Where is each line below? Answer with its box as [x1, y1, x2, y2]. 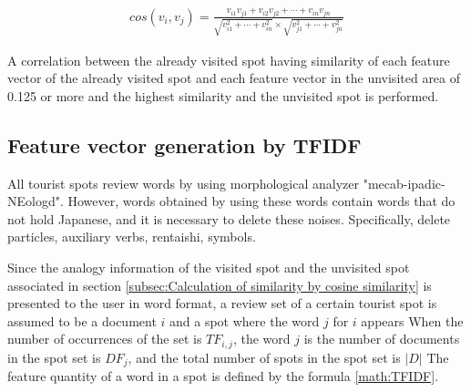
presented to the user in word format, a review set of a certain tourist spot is [7, 294, 437, 313]
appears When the [361, 311, 464, 330]
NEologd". [7, 191, 64, 211]
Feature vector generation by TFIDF [7, 130, 362, 159]
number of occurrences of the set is [7, 329, 202, 348]
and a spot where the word [169, 311, 320, 330]
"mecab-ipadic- [363, 173, 445, 192]
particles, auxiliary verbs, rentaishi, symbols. [7, 227, 256, 246]
